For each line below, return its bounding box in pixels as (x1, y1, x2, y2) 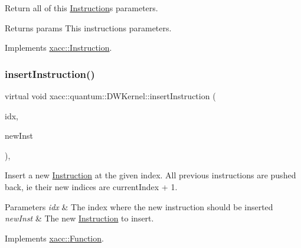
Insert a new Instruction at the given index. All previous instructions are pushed (5, 169, 296, 181)
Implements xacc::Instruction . (5, 41, 112, 54)
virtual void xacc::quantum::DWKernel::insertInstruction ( (5, 90, 216, 102)
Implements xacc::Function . (5, 231, 104, 244)
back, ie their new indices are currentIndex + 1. (5, 180, 178, 192)
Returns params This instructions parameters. (5, 21, 172, 34)
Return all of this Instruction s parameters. (5, 2, 158, 14)
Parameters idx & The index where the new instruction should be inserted (5, 200, 273, 213)
